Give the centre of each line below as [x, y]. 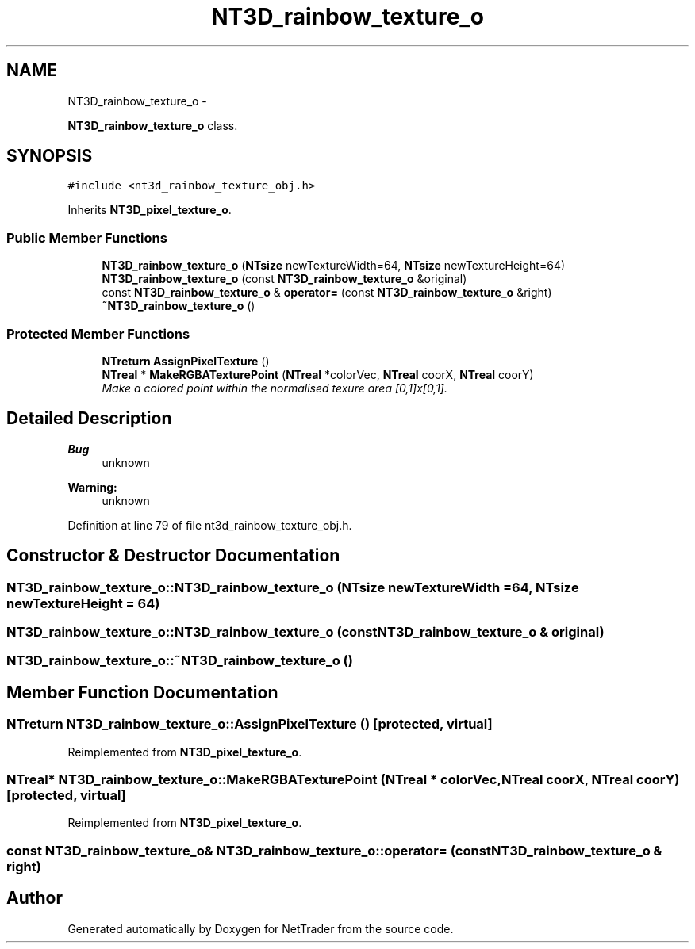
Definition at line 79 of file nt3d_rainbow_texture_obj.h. [210, 525]
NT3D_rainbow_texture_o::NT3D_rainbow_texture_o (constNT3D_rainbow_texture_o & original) [305, 632]
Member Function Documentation [142, 692]
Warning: [92, 487]
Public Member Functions [87, 237]
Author [35, 898]
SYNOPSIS [50, 156]
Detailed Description [89, 419]
